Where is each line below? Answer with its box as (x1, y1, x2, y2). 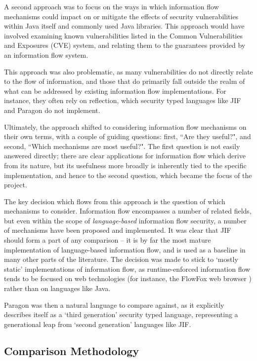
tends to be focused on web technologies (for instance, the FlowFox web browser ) (4, 273, 252, 284)
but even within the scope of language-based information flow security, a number (4, 215, 247, 225)
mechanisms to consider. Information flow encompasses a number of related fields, (4, 206, 252, 216)
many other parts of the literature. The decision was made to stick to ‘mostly (4, 254, 238, 264)
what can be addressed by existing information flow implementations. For (4, 85, 226, 96)
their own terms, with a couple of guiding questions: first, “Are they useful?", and (4, 131, 251, 142)
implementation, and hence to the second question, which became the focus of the (4, 170, 252, 180)
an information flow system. (4, 49, 88, 60)
